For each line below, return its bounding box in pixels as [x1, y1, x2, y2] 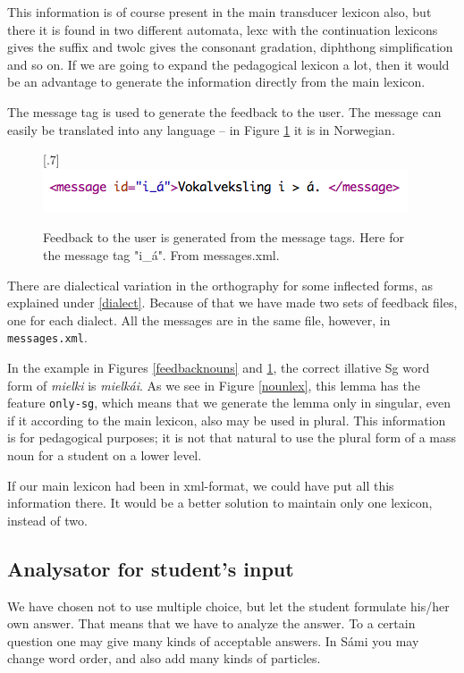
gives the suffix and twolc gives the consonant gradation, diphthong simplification [7, 38, 453, 56]
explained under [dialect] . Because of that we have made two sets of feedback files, [7, 293, 458, 312]
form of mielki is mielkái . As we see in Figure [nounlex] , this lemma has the [7, 375, 420, 394]
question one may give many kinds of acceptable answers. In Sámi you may [7, 631, 419, 650]
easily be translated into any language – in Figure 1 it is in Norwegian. [7, 120, 395, 139]
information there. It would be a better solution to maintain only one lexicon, [7, 493, 433, 512]
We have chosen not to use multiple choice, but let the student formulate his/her [7, 596, 450, 615]
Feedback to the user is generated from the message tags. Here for [43, 228, 404, 247]
